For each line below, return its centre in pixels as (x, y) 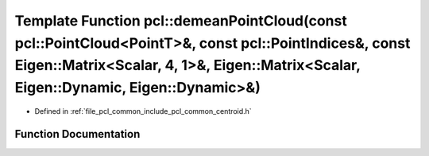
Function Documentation (77, 134)
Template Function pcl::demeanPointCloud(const (181, 21)
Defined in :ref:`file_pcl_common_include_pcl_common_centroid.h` (143, 111)
